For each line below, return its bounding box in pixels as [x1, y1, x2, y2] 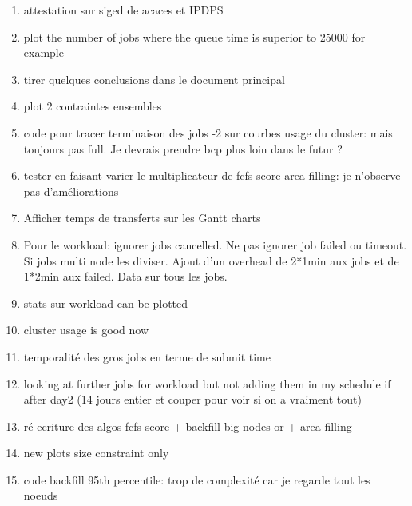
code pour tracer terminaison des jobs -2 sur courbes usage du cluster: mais [23, 124, 393, 141]
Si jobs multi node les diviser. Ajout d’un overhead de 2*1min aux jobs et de [23, 252, 399, 269]
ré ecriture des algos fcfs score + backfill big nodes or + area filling [23, 417, 352, 434]
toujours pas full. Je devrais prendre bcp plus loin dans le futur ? [23, 140, 343, 157]
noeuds [23, 487, 58, 504]
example [23, 44, 64, 61]
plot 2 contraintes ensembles [23, 98, 162, 114]
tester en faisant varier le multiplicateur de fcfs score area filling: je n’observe [23, 167, 401, 184]
